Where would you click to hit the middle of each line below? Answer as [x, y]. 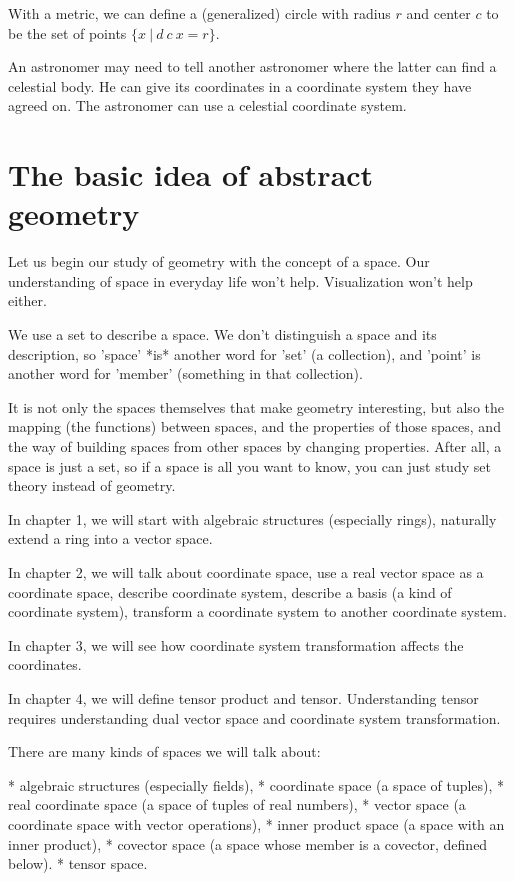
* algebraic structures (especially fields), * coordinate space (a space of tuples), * [256, 784]
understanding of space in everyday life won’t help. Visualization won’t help [240, 280]
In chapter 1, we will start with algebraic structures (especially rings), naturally [252, 518]
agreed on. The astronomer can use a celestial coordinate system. [207, 105]
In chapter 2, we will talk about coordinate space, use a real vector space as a [246, 572]
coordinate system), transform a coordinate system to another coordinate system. [257, 611]
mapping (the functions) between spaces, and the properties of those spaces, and [254, 426]
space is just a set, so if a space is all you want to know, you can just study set [249, 465]
